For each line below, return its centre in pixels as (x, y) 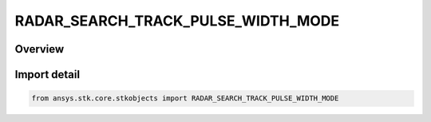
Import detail (47, 75)
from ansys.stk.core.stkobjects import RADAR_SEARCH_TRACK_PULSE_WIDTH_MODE (185, 98)
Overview (40, 49)
